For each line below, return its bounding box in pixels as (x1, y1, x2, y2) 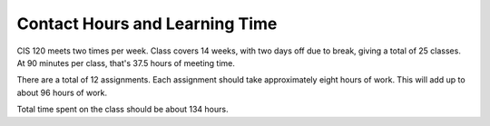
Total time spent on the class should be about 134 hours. (16, 104, 229, 115)
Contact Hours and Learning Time (16, 14, 278, 34)
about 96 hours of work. (16, 87, 108, 98)
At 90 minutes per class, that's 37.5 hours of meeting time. (16, 57, 236, 68)
